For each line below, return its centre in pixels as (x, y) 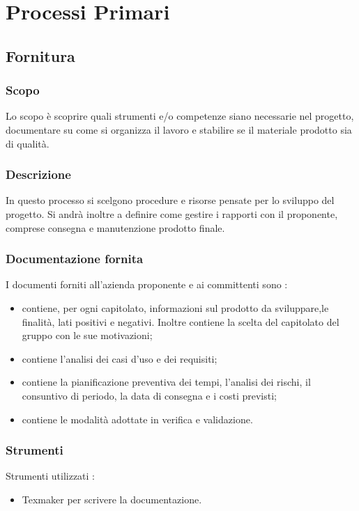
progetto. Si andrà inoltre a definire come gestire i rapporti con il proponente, (172, 213)
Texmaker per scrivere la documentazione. (112, 499)
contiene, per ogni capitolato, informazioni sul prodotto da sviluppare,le (175, 307)
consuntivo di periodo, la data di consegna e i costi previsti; (149, 395)
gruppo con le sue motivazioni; (87, 335)
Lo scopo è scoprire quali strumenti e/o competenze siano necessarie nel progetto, (180, 116)
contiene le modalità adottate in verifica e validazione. (137, 419)
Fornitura (40, 55)
